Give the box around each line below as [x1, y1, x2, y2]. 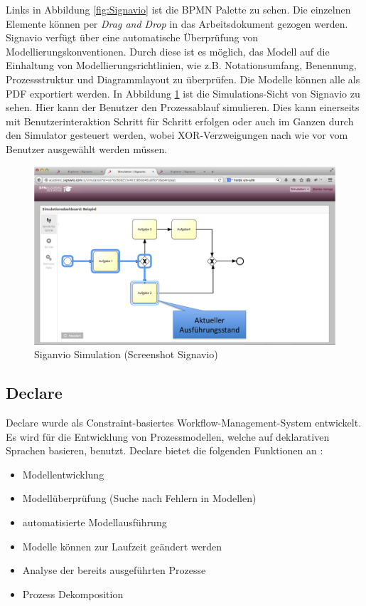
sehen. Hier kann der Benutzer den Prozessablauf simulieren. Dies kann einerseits [6, 100, 360, 115]
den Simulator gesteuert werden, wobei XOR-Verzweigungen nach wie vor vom [6, 127, 348, 142]
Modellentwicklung [22, 466, 104, 481]
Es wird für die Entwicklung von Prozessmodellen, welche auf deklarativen [6, 429, 330, 444]
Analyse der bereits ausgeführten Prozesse [22, 563, 206, 578]
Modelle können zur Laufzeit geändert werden [22, 538, 222, 553]
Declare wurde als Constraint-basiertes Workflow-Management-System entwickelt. [6, 415, 362, 430]
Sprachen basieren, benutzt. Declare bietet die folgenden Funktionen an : [6, 443, 323, 458]
